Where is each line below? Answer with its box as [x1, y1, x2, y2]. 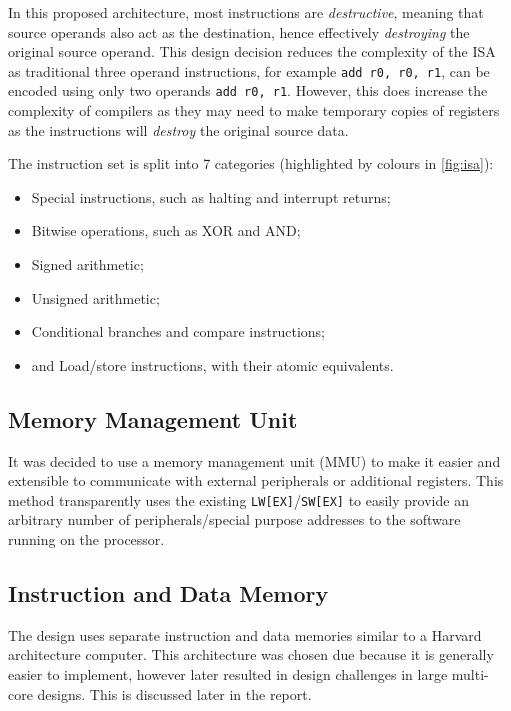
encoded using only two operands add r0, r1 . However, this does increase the [8, 80, 488, 101]
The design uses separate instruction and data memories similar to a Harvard [8, 624, 482, 645]
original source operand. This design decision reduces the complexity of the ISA [8, 41, 496, 62]
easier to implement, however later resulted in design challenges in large [8, 664, 448, 685]
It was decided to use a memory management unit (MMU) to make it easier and [8, 450, 501, 471]
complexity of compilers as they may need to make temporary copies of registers [8, 100, 500, 121]
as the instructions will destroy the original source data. [8, 119, 349, 140]
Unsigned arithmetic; [31, 287, 160, 308]
